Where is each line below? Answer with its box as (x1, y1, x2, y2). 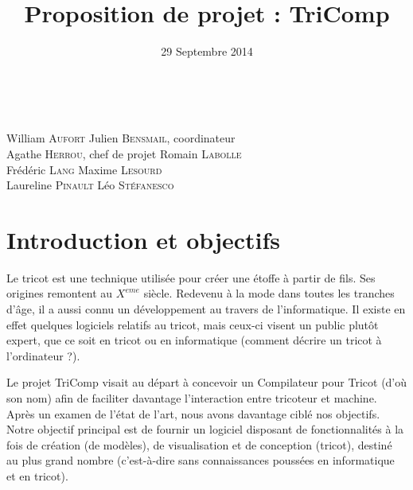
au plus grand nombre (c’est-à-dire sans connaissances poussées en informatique (6, 452, 395, 469)
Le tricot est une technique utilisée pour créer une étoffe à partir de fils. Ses (6, 269, 376, 286)
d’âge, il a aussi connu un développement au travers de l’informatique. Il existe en (6, 301, 406, 317)
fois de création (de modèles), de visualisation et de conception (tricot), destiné (6, 436, 392, 453)
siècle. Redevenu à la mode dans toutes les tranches (143, 285, 395, 301)
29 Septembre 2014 (161, 43, 253, 60)
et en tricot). (6, 467, 68, 484)
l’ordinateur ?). (6, 347, 80, 364)
